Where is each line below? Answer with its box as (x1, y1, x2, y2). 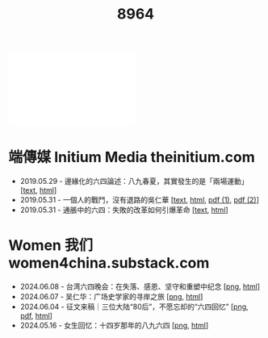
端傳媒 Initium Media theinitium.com (8, 148, 256, 166)
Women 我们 (8, 236, 94, 255)
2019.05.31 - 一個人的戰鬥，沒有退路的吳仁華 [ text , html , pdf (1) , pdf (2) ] (19, 195, 260, 205)
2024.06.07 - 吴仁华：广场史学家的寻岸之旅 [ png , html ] (19, 292, 203, 302)
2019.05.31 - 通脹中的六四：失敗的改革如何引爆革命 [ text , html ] (19, 205, 228, 215)
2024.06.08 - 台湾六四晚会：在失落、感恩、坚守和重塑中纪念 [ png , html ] (19, 282, 261, 291)
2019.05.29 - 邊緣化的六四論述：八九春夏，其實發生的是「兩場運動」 (19, 177, 249, 186)
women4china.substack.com (8, 254, 210, 273)
